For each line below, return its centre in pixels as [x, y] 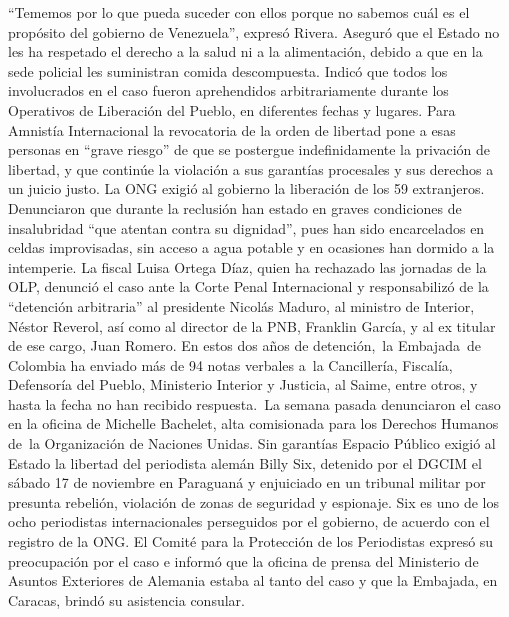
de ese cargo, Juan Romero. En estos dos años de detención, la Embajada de [244, 345]
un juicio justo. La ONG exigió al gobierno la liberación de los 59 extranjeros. [246, 188]
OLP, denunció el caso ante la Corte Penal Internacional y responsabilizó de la [248, 286]
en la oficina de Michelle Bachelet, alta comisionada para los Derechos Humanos [253, 423]
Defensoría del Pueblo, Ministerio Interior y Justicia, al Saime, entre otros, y [243, 384]
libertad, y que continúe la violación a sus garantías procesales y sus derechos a [251, 168]
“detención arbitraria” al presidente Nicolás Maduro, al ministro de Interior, [241, 305]
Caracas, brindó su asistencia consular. [126, 599]
